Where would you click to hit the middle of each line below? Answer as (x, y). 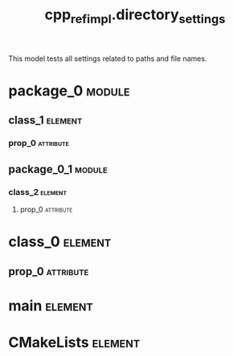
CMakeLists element (74, 342)
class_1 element (45, 121)
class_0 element (60, 242)
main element (51, 305)
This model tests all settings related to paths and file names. (108, 59)
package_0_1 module (58, 169)
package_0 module (69, 91)
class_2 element (38, 192)
